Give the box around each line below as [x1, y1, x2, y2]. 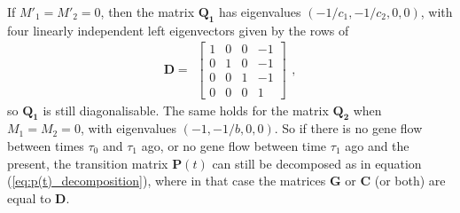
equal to [7, 188, 51, 207]
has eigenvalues [218, 3, 301, 20]
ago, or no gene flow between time [141, 136, 327, 154]
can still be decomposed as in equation [212, 154, 422, 172]
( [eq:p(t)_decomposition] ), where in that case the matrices [7, 171, 326, 190]
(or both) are [374, 171, 446, 190]
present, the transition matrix [7, 154, 168, 172]
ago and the [345, 136, 409, 154]
